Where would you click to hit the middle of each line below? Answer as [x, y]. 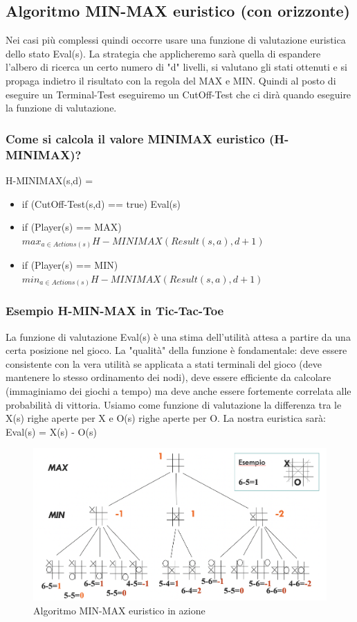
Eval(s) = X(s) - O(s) [51, 431]
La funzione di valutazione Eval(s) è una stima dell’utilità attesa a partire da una [178, 336]
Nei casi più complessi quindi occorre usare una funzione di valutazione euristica [176, 40]
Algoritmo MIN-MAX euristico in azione [119, 610]
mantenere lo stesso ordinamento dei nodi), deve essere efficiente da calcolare [168, 377]
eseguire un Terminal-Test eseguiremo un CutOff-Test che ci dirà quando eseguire [178, 94]
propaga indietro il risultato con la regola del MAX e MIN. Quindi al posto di [171, 80]
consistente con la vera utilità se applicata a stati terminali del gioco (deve [164, 363]
